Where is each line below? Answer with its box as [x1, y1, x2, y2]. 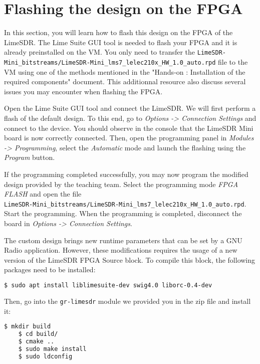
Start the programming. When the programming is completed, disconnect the [4, 208, 242, 219]
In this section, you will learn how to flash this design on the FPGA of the [4, 27, 233, 38]
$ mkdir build [4, 323, 51, 330]
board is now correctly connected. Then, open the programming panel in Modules [4, 132, 254, 143]
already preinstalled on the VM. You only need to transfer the [4, 47, 195, 57]
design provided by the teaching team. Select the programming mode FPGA [4, 178, 238, 189]
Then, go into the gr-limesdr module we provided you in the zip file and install [4, 295, 251, 306]
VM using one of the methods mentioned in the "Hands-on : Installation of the [4, 66, 245, 77]
